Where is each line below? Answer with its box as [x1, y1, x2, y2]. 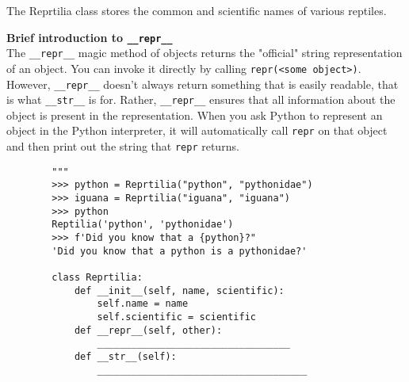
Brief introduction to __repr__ [6, 29, 173, 45]
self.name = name [97, 298, 189, 310]
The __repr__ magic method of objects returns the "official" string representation [6, 44, 403, 61]
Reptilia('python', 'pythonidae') [52, 219, 234, 231]
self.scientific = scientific [97, 311, 256, 323]
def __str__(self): [74, 350, 177, 362]
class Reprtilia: [52, 272, 143, 284]
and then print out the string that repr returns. [6, 138, 239, 155]
